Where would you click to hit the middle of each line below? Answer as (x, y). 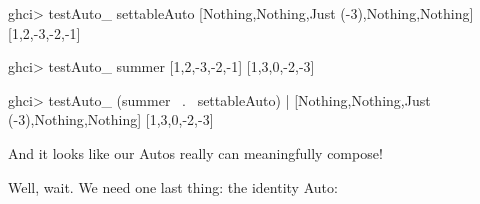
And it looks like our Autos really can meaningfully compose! (195, 152)
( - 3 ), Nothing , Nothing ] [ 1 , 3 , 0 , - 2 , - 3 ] (111, 119)
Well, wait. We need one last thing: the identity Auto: (173, 186)
